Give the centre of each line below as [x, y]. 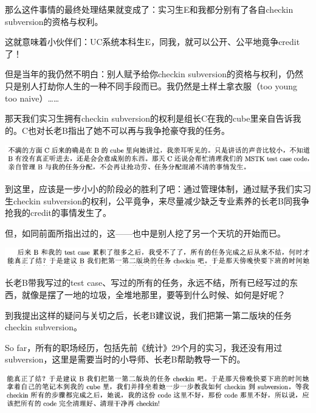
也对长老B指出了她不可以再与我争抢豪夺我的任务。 [129, 130]
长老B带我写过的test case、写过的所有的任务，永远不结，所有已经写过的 [147, 283]
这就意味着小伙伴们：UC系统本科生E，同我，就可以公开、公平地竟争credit [153, 42]
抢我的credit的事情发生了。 [58, 213]
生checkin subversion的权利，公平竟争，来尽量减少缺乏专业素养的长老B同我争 [157, 200]
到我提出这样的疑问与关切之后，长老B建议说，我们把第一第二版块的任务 [148, 315]
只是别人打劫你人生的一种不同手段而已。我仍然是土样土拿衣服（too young [151, 85]
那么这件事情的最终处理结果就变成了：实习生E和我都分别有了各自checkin [149, 9]
